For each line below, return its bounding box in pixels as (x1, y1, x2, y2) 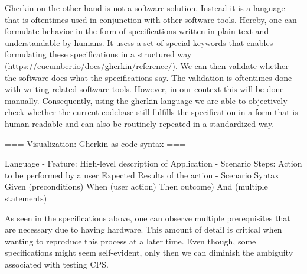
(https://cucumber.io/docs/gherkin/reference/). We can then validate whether (5, 59, 289, 71)
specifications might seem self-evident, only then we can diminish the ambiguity (5, 246, 293, 259)
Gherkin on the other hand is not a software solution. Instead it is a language (5, 2, 285, 14)
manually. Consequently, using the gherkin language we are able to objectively (5, 94, 288, 106)
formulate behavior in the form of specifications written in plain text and (5, 25, 269, 37)
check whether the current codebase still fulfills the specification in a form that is (5, 106, 298, 118)
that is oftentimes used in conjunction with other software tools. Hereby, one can (5, 13, 297, 25)
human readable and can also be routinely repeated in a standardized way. (5, 117, 275, 129)
